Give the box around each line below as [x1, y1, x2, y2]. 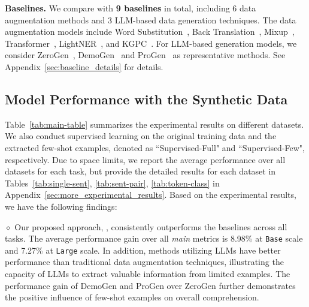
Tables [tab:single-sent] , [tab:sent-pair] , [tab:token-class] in [5, 176, 220, 189]
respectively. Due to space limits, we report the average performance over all [5, 153, 286, 165]
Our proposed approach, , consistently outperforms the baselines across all [14, 220, 287, 233]
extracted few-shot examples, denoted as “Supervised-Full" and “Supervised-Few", [5, 141, 305, 153]
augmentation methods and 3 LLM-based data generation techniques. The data [5, 13, 296, 26]
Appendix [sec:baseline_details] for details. [5, 60, 163, 73]
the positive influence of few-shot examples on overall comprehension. [5, 291, 259, 303]
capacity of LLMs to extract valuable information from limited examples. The [5, 267, 290, 280]
